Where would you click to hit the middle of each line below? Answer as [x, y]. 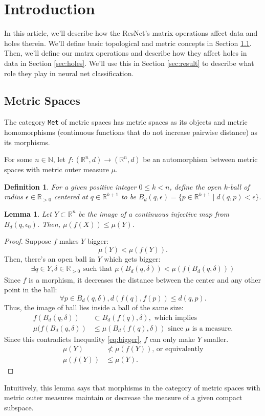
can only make [172, 339]
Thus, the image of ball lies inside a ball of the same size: [94, 307]
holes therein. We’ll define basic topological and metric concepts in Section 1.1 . [128, 43]
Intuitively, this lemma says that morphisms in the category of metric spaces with [132, 387]
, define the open [195, 186]
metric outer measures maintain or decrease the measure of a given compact [123, 397]
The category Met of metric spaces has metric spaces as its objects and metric [126, 122]
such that [97, 269]
